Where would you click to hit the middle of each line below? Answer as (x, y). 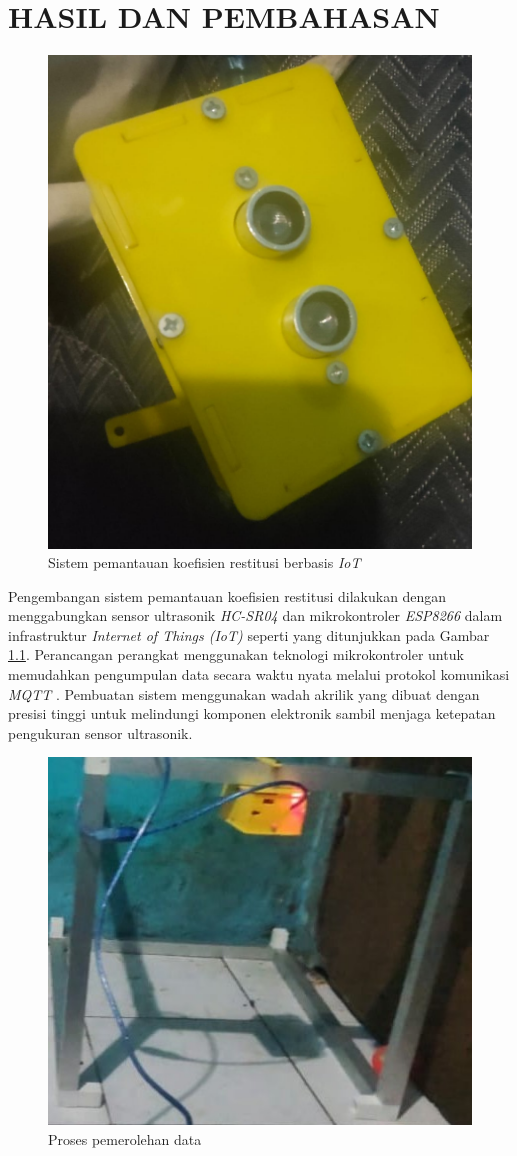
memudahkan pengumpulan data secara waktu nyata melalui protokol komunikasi (259, 674)
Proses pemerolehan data (125, 1138)
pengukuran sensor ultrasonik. (100, 732)
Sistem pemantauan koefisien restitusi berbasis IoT (204, 562)
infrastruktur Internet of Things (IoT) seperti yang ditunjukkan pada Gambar (249, 634)
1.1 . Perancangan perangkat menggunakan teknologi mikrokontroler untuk (236, 654)
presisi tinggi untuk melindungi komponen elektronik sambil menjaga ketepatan (252, 713)
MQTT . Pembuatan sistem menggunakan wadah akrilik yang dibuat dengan (244, 693)
